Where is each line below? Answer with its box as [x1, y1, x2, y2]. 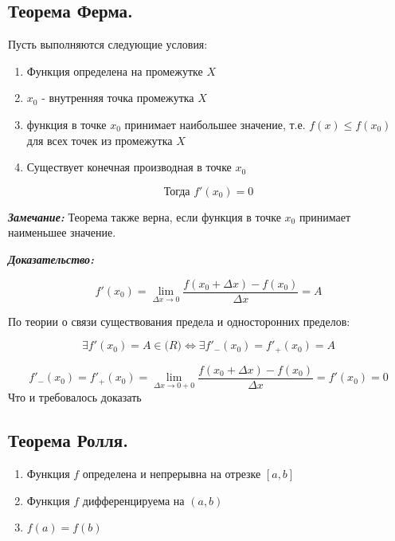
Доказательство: [8, 250, 95, 267]
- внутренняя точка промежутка [41, 89, 194, 106]
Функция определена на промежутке [26, 62, 203, 79]
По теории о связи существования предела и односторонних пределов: [8, 312, 350, 329]
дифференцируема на [82, 492, 185, 508]
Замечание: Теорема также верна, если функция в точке [8, 208, 281, 225]
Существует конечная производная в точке [26, 159, 232, 175]
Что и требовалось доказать [8, 389, 142, 406]
